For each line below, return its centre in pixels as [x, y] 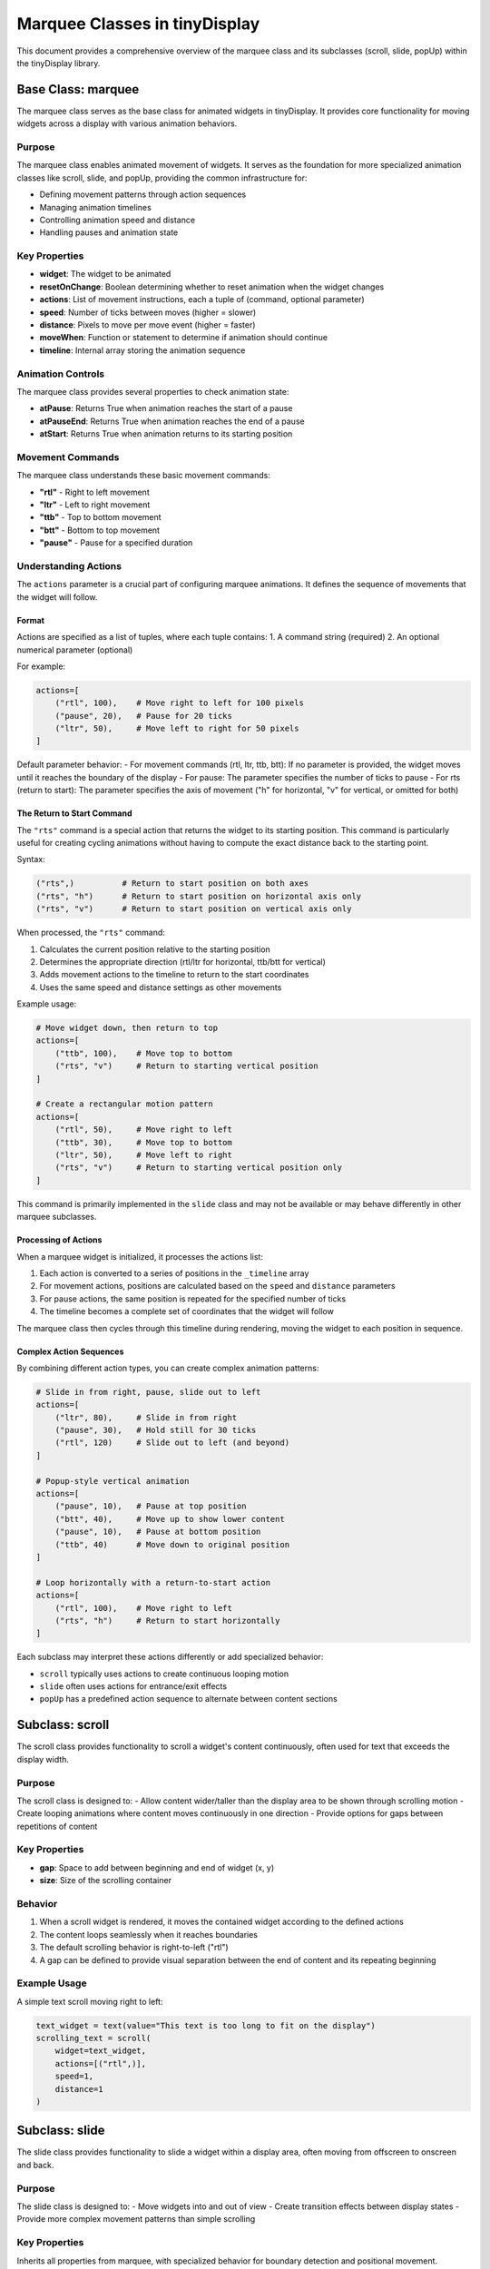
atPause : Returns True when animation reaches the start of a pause [166, 408]
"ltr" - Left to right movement [95, 505]
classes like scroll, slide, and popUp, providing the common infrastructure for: [162, 178]
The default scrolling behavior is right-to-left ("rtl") [134, 1948]
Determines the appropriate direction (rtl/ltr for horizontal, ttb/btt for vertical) [183, 961]
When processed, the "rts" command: [91, 933]
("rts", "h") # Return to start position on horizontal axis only [199, 896]
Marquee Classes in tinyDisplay [138, 24]
